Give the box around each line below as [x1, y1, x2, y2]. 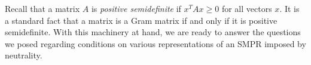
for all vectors [221, 2, 272, 14]
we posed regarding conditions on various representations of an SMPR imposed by [5, 37, 306, 49]
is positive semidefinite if [91, 2, 181, 14]
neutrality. [5, 49, 42, 61]
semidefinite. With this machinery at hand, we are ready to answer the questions [5, 26, 301, 38]
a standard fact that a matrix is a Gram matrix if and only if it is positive [5, 14, 278, 26]
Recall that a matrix [5, 2, 80, 14]
